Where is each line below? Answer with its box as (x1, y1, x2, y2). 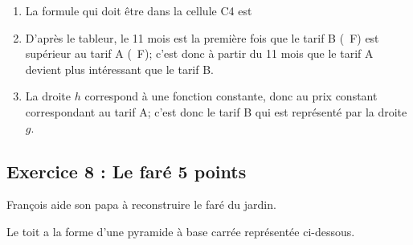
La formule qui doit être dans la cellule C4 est (25, 2, 252, 18)
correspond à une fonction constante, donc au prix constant (84, 88, 378, 104)
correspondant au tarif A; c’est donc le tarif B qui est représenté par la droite (25, 103, 407, 120)
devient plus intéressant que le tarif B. (25, 60, 215, 77)
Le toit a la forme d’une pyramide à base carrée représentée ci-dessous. (6, 223, 355, 239)
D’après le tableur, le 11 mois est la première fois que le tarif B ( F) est (25, 29, 379, 46)
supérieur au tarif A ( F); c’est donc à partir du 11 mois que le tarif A (25, 45, 374, 62)
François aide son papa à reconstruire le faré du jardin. (6, 196, 276, 213)
